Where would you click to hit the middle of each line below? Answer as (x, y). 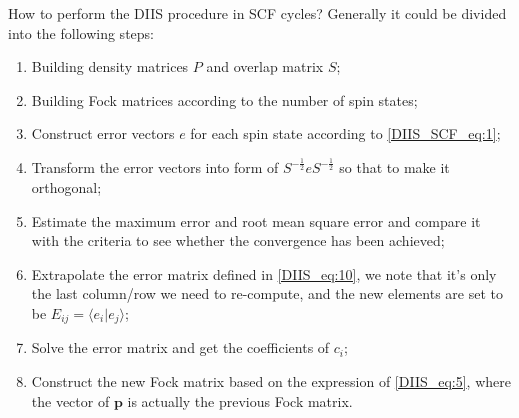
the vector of (70, 400)
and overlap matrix (265, 66)
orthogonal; (66, 186)
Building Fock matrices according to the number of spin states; (224, 99)
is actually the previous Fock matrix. (240, 400)
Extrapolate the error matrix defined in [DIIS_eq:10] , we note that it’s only (264, 273)
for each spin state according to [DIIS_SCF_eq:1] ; (345, 133)
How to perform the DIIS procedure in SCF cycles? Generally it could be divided (257, 13)
